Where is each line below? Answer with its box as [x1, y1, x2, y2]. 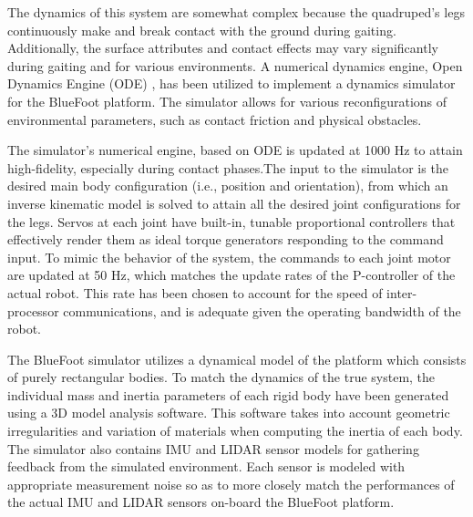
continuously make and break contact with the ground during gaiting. [7, 20, 396, 39]
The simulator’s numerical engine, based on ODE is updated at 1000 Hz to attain [7, 140, 463, 160]
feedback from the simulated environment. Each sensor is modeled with [7, 457, 406, 476]
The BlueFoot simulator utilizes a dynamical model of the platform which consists [7, 349, 467, 368]
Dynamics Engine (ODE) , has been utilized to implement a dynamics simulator [7, 74, 456, 93]
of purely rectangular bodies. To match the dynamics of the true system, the [7, 367, 436, 387]
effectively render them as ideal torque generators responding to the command [7, 230, 444, 249]
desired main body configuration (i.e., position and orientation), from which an [7, 176, 448, 195]
